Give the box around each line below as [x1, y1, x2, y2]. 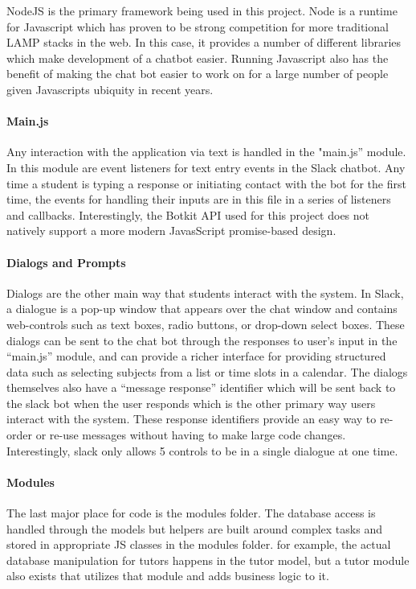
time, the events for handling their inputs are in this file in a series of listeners [6, 191, 391, 208]
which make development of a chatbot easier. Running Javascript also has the [6, 49, 389, 66]
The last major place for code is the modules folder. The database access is [6, 505, 376, 521]
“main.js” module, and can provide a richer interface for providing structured [6, 348, 386, 365]
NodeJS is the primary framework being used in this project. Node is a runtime [6, 2, 398, 19]
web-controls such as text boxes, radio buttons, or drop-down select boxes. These [6, 315, 405, 332]
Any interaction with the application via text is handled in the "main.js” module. [6, 143, 406, 160]
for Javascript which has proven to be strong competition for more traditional [6, 18, 389, 35]
